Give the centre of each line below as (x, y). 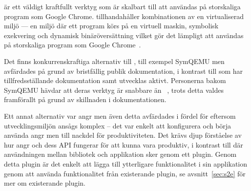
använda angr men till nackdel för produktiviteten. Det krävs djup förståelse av (123, 135)
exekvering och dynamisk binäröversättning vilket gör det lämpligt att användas (124, 35)
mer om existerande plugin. (45, 183)
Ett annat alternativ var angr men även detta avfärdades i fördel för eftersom (120, 116)
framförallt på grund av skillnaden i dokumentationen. (85, 99)
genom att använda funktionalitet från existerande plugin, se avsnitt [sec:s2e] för (125, 173)
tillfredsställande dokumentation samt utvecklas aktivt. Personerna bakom (115, 80)
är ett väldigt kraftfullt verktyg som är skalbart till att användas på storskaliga (122, 6)
